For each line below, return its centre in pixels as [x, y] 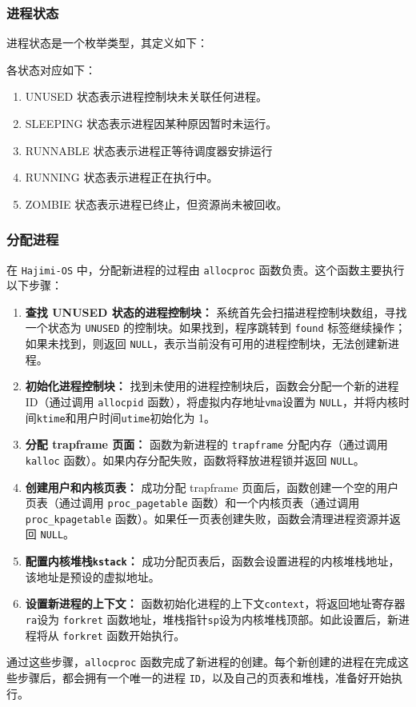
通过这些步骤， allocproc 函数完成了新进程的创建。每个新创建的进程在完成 [202, 662]
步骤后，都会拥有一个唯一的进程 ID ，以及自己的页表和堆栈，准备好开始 [204, 677]
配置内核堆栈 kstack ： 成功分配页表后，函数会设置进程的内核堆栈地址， [212, 561]
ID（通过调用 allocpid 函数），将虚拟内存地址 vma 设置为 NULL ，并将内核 [212, 401]
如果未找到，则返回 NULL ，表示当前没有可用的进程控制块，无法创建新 [207, 344]
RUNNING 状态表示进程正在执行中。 [122, 177]
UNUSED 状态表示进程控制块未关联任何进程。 [146, 96]
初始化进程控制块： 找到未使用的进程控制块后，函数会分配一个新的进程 [212, 386]
